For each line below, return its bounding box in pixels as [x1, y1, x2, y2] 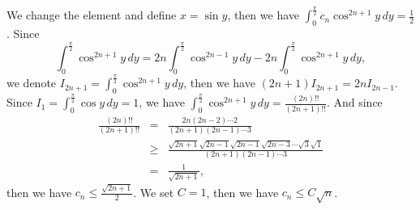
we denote [6, 74, 57, 91]
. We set [133, 183, 174, 200]
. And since [326, 94, 383, 111]
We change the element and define [6, 6, 177, 23]
